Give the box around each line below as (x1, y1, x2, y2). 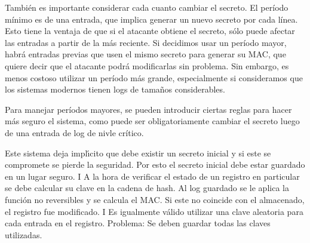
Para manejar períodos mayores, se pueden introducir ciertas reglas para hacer (5, 103, 292, 115)
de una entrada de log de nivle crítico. (5, 126, 144, 139)
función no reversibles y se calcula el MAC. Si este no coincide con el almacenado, (5, 193, 305, 205)
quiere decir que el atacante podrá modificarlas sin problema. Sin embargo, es (5, 59, 289, 72)
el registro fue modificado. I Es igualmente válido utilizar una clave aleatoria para (5, 205, 303, 217)
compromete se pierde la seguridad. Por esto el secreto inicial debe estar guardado (5, 158, 305, 171)
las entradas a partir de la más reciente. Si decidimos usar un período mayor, (5, 36, 287, 48)
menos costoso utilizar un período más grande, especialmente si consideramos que (5, 71, 303, 84)
